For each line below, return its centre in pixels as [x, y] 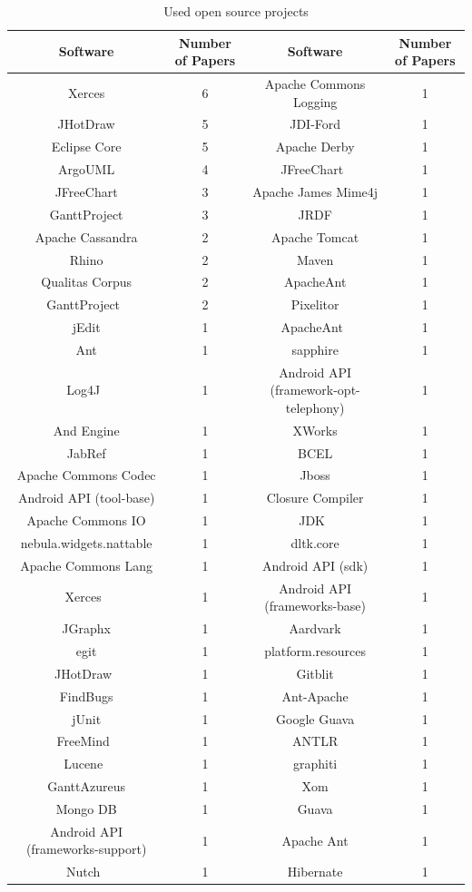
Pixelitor [315, 304]
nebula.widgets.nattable [86, 543]
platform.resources [315, 650]
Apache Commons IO [86, 520]
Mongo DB [86, 808]
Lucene [84, 764]
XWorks [315, 430]
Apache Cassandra [86, 236]
